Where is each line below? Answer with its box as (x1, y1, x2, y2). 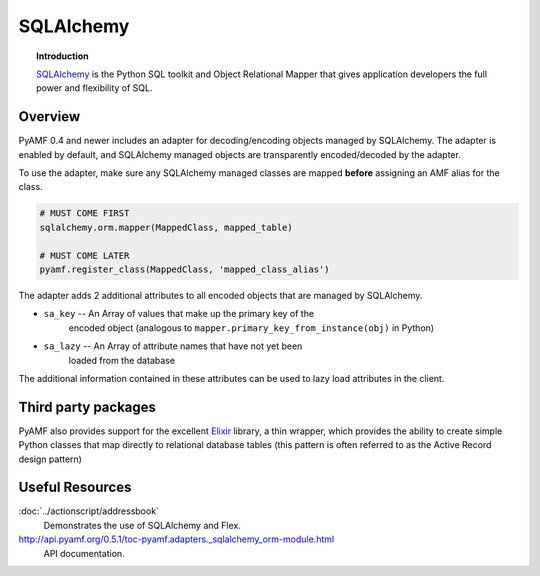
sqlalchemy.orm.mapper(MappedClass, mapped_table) (39, 221, 294, 233)
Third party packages (18, 398, 157, 415)
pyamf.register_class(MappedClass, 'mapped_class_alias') (39, 263, 330, 275)
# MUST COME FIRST (39, 208, 130, 219)
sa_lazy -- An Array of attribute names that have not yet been (43, 340, 303, 352)
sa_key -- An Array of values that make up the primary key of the (43, 308, 315, 320)
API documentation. (43, 547, 125, 559)
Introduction (36, 50, 89, 62)
